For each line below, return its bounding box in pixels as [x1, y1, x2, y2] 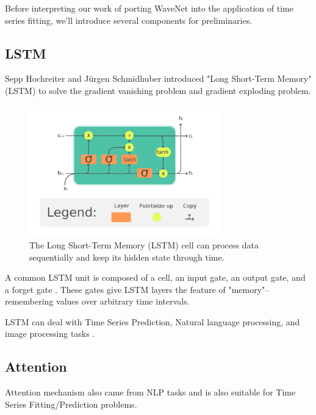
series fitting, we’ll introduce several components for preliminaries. [5, 13, 253, 26]
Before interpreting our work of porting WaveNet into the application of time [5, 2, 293, 14]
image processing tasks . [5, 327, 95, 340]
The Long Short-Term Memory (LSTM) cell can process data [29, 238, 259, 251]
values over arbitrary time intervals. [56, 295, 190, 308]
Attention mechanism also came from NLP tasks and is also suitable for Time [5, 386, 296, 399]
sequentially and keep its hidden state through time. [29, 250, 224, 263]
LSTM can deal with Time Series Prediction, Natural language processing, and [5, 315, 300, 328]
